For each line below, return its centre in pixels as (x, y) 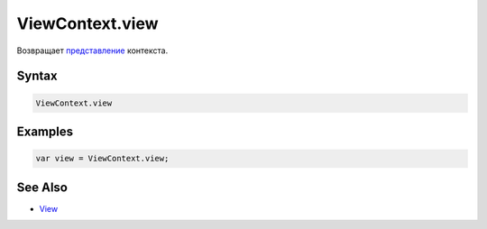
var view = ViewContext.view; (102, 159)
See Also (42, 187)
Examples (45, 131)
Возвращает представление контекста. (92, 50)
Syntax (37, 76)
